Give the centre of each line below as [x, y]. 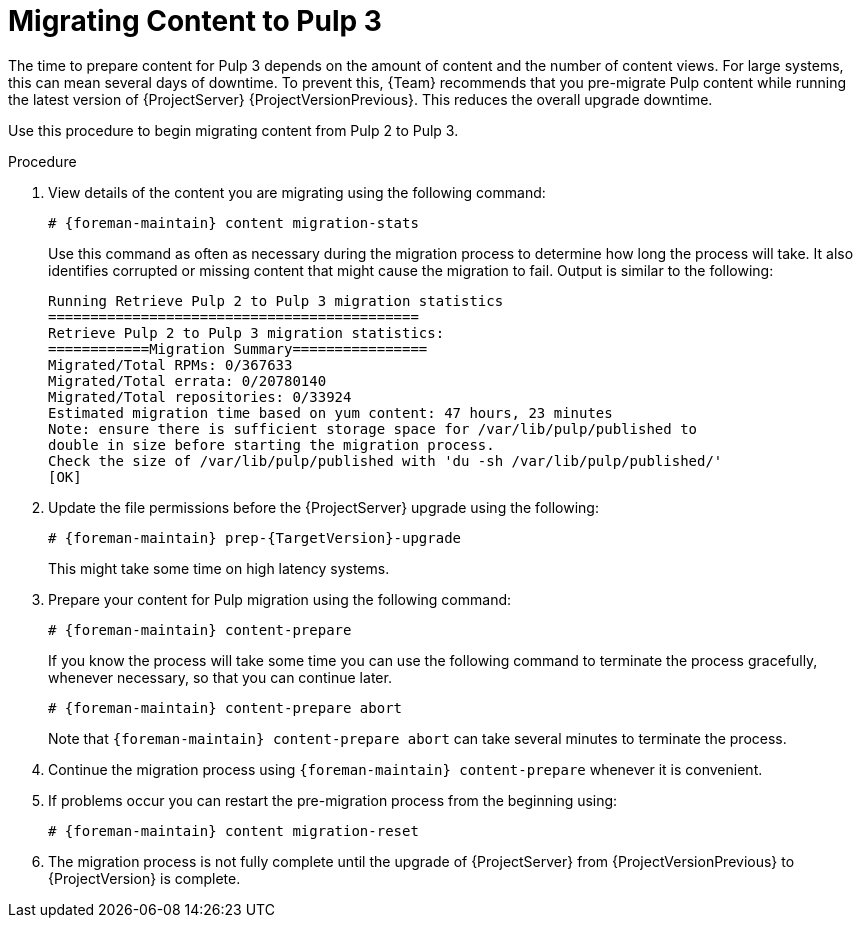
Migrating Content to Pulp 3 [195, 21]
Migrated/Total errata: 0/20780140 [187, 380]
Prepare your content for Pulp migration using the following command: [280, 599]
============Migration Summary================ [238, 348]
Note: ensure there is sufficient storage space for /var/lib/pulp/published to [373, 428]
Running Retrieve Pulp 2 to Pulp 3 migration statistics [276, 300]
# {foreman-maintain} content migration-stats [233, 222]
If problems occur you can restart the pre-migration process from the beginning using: [333, 800]
